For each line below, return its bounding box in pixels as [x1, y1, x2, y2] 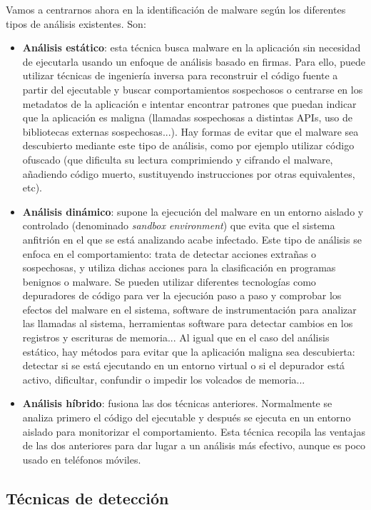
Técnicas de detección [6, 486, 169, 509]
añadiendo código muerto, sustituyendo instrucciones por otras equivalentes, [22, 166, 355, 181]
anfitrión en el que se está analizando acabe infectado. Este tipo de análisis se [22, 231, 362, 246]
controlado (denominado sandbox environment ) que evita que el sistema [22, 218, 335, 233]
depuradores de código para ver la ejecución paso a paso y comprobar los [22, 288, 342, 303]
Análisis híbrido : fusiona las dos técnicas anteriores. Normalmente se [22, 396, 332, 411]
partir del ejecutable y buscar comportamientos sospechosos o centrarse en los [22, 81, 363, 96]
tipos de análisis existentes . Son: [6, 16, 146, 31]
